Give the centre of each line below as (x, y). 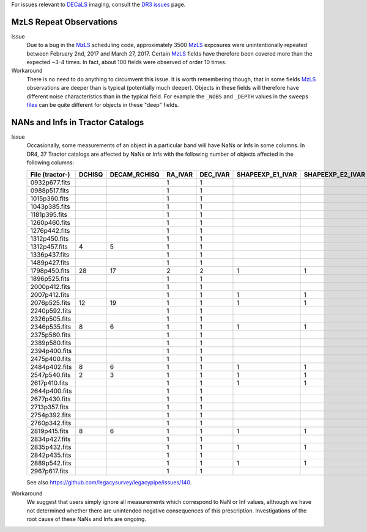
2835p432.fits (51, 447)
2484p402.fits (51, 366)
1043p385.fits (50, 206)
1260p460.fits (50, 222)
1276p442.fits (50, 230)
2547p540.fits (50, 374)
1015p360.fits (50, 199)
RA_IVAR (179, 174)
